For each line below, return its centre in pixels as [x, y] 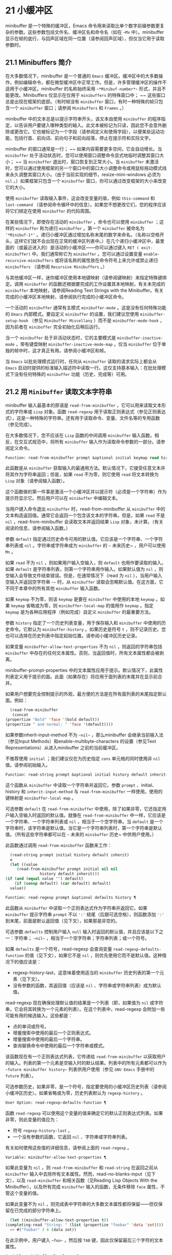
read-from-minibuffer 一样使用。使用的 [121, 791]
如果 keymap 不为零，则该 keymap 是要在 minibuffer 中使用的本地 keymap [80, 599]
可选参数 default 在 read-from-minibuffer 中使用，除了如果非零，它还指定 [84, 809]
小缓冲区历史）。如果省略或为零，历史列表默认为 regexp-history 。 [76, 1093]
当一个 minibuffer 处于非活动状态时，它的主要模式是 [61, 337]
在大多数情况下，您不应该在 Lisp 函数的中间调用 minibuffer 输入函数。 [80, 435]
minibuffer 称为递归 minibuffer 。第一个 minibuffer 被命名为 [80, 228]
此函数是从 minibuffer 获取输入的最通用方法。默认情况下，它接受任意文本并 [85, 468]
